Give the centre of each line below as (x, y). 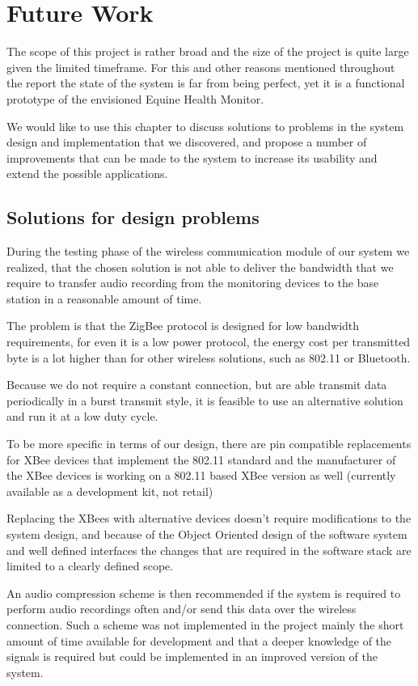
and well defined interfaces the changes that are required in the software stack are (209, 550)
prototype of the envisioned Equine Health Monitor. (135, 98)
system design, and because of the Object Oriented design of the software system (207, 534)
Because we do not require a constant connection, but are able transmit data (197, 385)
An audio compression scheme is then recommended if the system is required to (204, 593)
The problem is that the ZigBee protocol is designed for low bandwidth (183, 326)
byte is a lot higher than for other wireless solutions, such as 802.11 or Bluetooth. (209, 357)
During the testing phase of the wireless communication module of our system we (208, 251)
